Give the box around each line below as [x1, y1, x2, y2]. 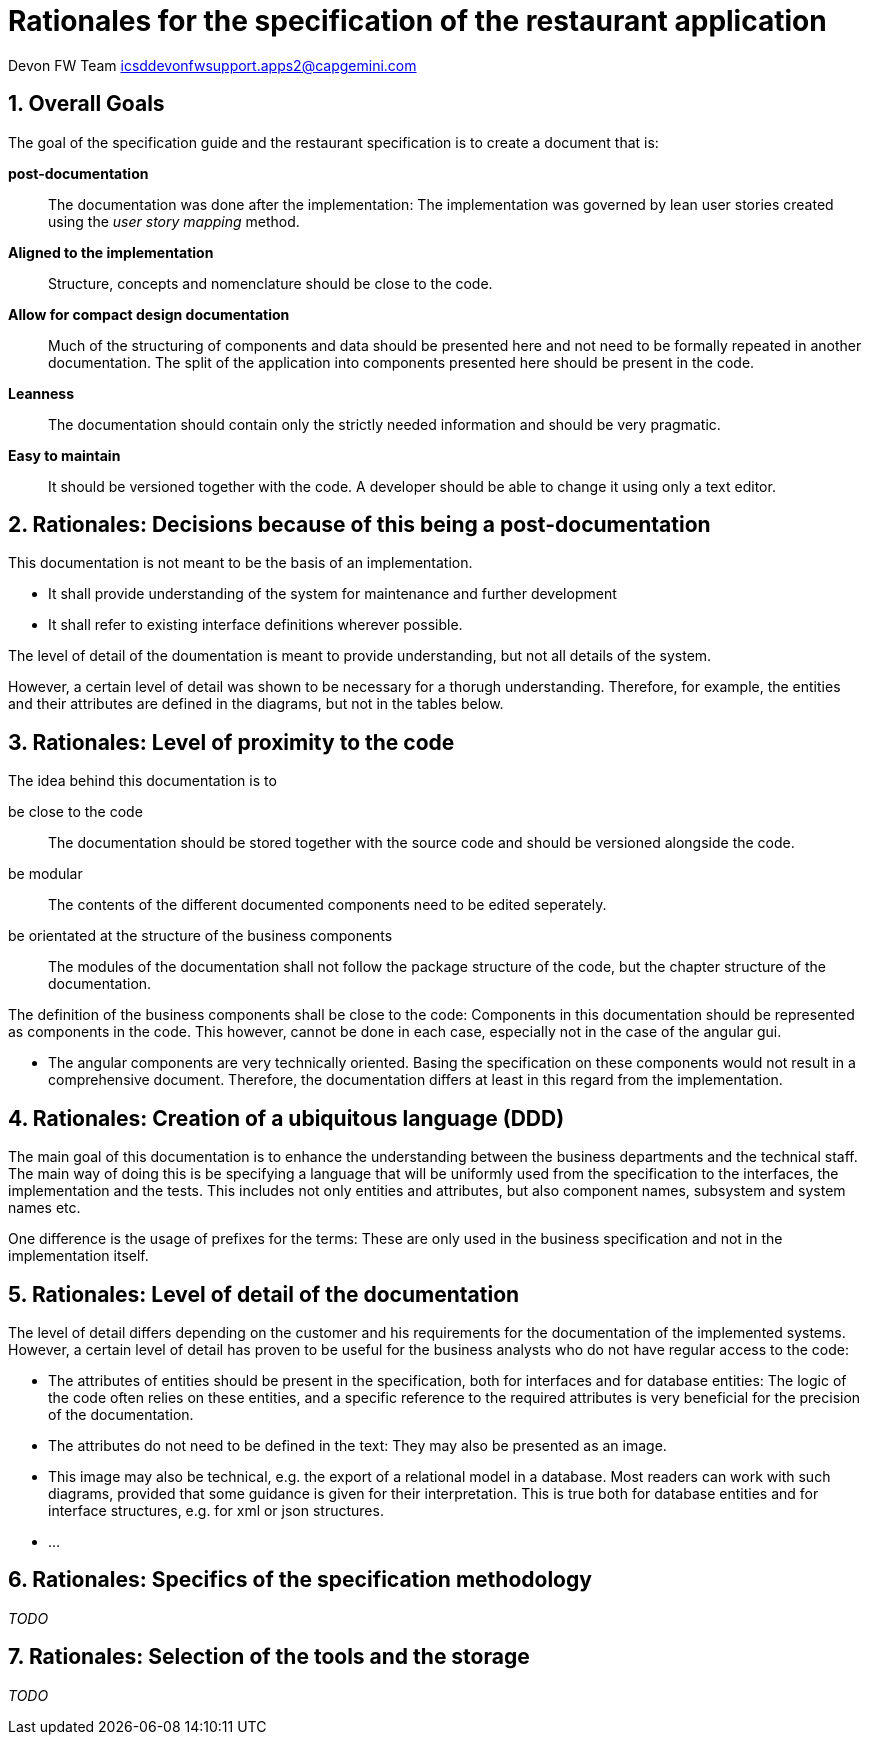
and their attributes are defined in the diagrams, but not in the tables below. [8, 695, 504, 713]
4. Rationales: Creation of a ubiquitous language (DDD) [8, 1105, 565, 1131]
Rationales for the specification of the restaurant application [8, 4, 827, 38]
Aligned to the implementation [8, 243, 214, 261]
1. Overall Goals [8, 91, 165, 117]
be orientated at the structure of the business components [8, 927, 393, 945]
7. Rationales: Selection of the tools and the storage [8, 1644, 530, 1670]
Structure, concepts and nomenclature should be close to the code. [48, 274, 493, 292]
